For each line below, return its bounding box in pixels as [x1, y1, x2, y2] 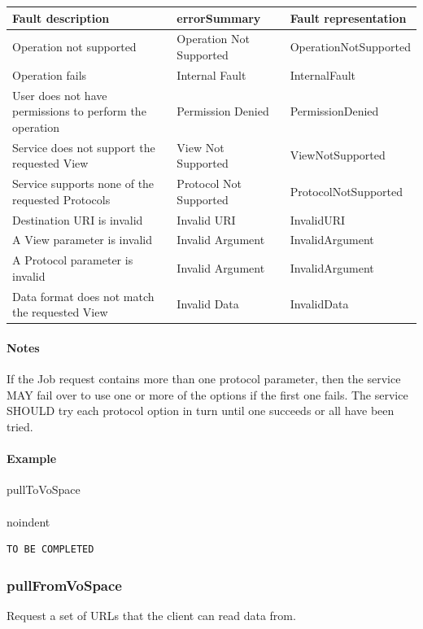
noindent [7, 513, 50, 530]
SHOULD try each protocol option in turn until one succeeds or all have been [7, 402, 395, 419]
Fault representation [290, 9, 407, 26]
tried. [7, 417, 33, 435]
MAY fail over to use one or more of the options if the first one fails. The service [7, 386, 408, 403]
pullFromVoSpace [7, 574, 122, 595]
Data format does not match [12, 287, 155, 304]
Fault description [12, 9, 110, 26]
